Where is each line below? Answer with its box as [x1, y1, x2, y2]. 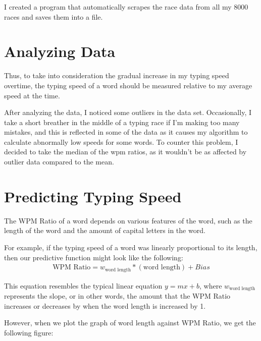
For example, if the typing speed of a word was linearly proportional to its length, [4, 242, 257, 252]
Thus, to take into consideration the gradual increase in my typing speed [4, 70, 229, 81]
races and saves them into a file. [4, 11, 103, 22]
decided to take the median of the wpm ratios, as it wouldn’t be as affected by [4, 146, 247, 157]
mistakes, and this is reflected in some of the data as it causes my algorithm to [4, 127, 248, 137]
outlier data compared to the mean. [4, 156, 114, 167]
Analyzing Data [4, 41, 116, 62]
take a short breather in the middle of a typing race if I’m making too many [4, 117, 240, 127]
